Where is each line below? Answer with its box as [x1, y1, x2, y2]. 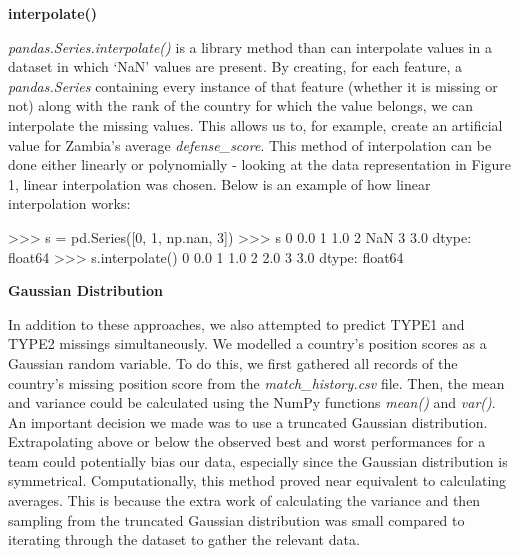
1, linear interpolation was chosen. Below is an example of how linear [8, 173, 431, 194]
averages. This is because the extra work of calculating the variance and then [8, 490, 481, 511]
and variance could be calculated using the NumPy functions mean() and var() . [8, 392, 496, 413]
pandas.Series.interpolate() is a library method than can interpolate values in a [8, 36, 492, 57]
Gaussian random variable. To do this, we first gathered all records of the [8, 352, 458, 373]
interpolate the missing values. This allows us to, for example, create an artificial [8, 114, 503, 135]
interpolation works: [8, 193, 131, 214]
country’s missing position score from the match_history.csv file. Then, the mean [8, 372, 505, 393]
